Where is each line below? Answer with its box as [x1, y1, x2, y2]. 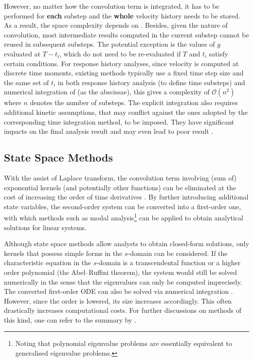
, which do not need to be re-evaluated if [59, 48, 181, 58]
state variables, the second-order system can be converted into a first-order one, [4, 201, 241, 211]
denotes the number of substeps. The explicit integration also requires [30, 97, 238, 108]
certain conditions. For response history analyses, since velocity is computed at [4, 58, 239, 68]
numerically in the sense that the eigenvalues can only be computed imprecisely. [4, 276, 242, 287]
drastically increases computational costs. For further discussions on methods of [4, 305, 242, 315]
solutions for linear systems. [4, 222, 87, 232]
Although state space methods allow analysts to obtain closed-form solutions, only [4, 238, 249, 249]
